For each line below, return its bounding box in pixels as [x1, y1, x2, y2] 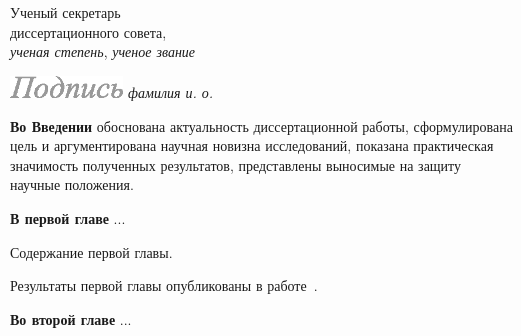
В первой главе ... [10, 208, 126, 229]
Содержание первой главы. [10, 241, 173, 262]
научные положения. [10, 174, 134, 195]
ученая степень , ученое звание [10, 41, 196, 62]
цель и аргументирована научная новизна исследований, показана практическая [10, 135, 494, 156]
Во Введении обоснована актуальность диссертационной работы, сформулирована [10, 115, 513, 136]
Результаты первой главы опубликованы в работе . [10, 275, 318, 296]
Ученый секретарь [10, 2, 121, 22]
